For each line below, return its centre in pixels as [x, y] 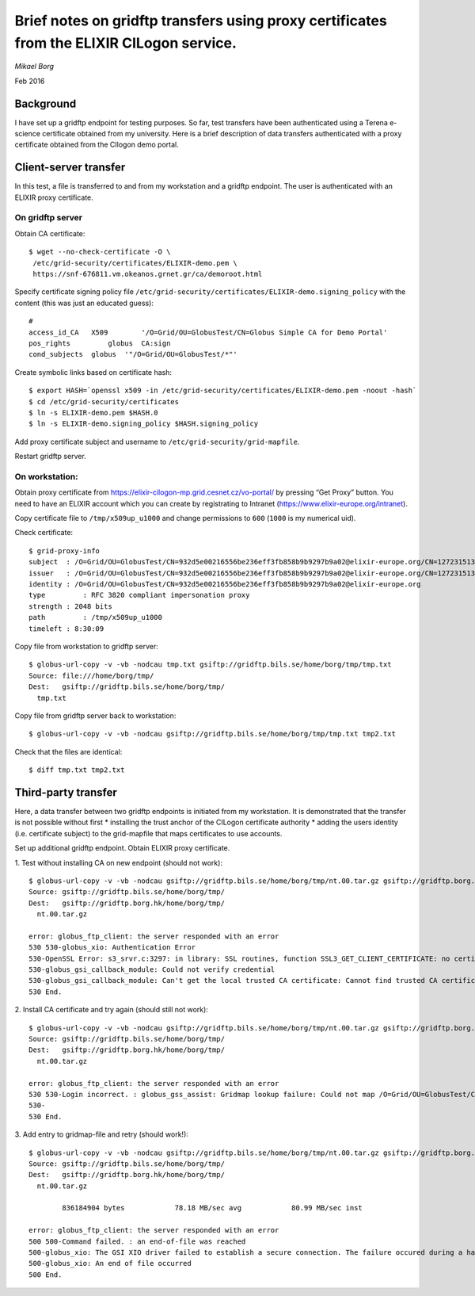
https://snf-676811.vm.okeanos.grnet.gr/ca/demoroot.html [148, 274]
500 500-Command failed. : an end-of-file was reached [137, 1241]
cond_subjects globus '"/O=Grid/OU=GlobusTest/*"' [133, 354]
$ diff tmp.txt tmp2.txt [77, 770]
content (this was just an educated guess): [84, 303]
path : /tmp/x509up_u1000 [95, 617]
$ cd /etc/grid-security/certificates [104, 401]
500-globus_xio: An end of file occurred [110, 1264]
